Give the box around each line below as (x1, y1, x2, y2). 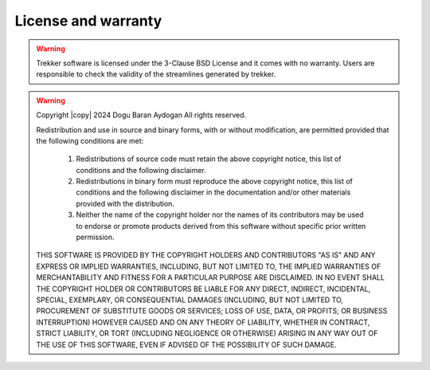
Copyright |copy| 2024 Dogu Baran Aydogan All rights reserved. (36, 110, 247, 120)
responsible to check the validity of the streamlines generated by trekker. (36, 69, 276, 79)
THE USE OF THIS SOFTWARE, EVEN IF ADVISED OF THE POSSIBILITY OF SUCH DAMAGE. (36, 340, 338, 349)
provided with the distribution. (76, 199, 175, 208)
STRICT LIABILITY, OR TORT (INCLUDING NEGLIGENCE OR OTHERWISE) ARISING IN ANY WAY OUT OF (36, 329, 378, 338)
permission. (76, 232, 115, 242)
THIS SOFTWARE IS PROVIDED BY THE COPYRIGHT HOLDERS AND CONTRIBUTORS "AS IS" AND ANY (36, 250, 376, 260)
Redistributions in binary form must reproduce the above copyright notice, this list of (76, 176, 354, 187)
